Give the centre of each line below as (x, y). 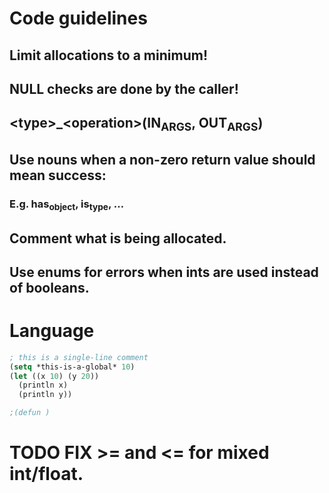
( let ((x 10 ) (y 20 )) (54, 376)
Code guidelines (78, 18)
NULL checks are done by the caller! (124, 88)
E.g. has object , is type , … (67, 205)
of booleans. (49, 287)
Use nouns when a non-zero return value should (162, 159)
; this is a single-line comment (79, 357)
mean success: (58, 175)
